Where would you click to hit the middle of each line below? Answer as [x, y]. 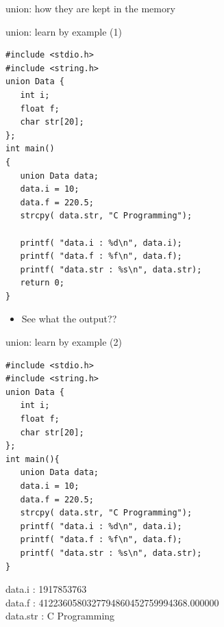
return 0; [42, 283]
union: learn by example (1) [64, 31]
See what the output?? [69, 319]
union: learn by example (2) [64, 342]
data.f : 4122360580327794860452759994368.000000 [112, 602]
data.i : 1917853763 [46, 589]
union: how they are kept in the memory [90, 8]
